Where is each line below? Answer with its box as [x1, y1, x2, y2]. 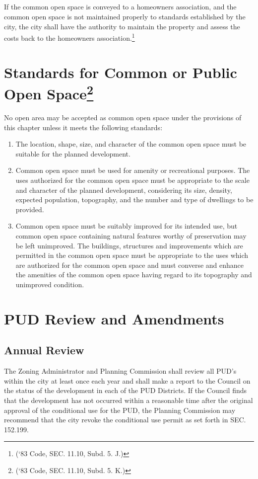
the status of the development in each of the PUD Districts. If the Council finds [4, 385, 247, 396]
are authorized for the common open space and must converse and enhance [15, 259, 244, 270]
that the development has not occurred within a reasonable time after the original [4, 395, 253, 405]
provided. [15, 204, 44, 214]
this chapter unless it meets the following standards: [4, 122, 163, 132]
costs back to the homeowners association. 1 [4, 31, 135, 43]
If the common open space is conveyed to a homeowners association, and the [4, 1, 237, 12]
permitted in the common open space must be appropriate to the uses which [15, 250, 249, 260]
